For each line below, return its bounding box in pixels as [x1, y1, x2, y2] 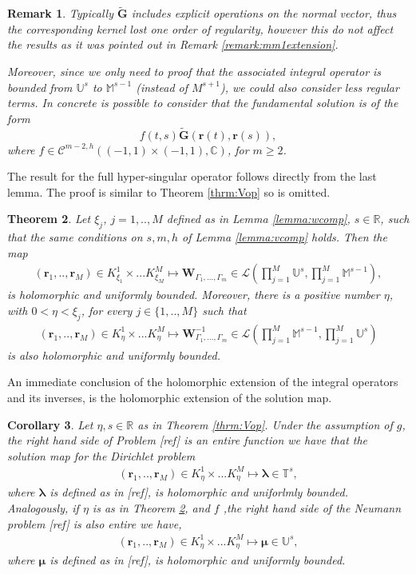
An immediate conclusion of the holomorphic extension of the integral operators [7, 373, 398, 390]
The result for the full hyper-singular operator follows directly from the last [7, 168, 377, 185]
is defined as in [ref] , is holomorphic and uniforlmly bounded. [50, 484, 349, 500]
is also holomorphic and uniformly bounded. [7, 346, 220, 363]
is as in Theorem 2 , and [92, 499, 210, 516]
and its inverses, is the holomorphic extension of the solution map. [7, 389, 332, 405]
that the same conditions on [7, 229, 143, 245]
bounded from [7, 78, 73, 95]
